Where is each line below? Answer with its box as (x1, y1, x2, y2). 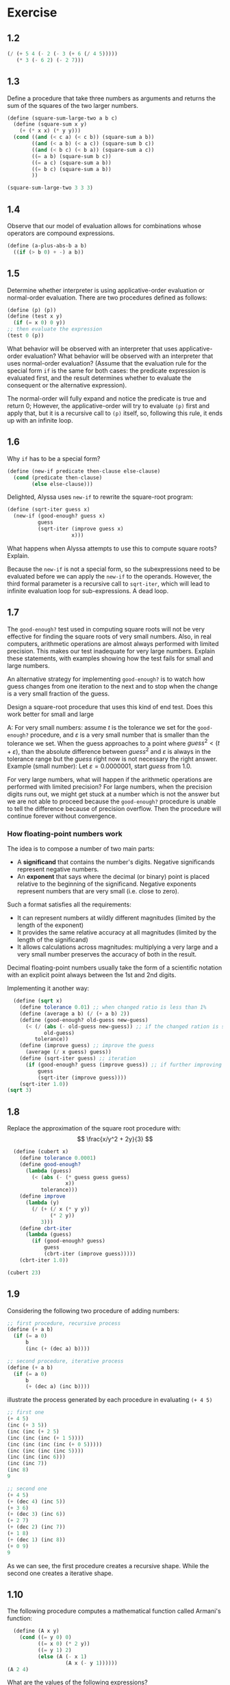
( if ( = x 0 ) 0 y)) (13, 320, 66, 326)
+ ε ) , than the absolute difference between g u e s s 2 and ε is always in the (7, 746, 211, 755)
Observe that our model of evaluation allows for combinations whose (7, 222, 202, 230)
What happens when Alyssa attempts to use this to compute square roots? (7, 544, 217, 553)
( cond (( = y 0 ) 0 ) (19, 1634, 72, 1641)
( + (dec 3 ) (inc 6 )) (7, 1510, 66, 1518)
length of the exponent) (16, 921, 84, 929)
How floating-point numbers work (7, 829, 123, 838)
